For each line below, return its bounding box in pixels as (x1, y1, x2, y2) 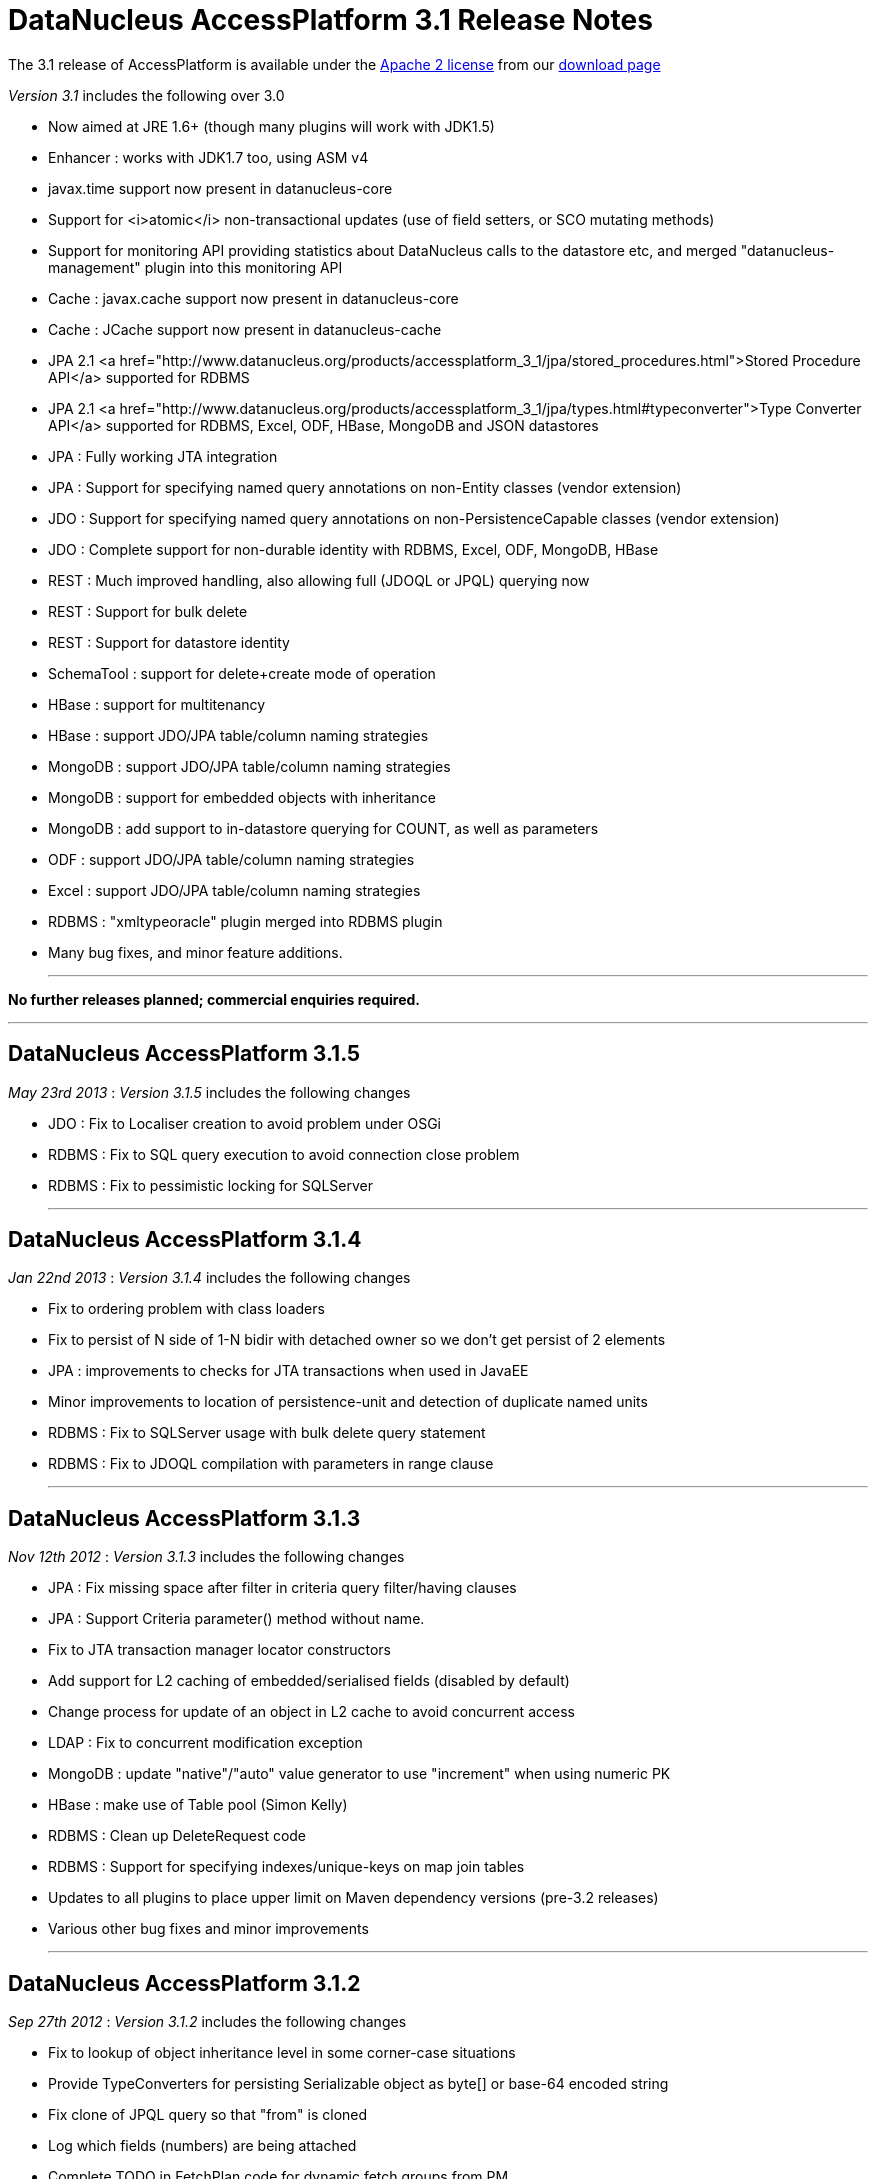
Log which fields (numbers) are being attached (48, 2137, 357, 2155)
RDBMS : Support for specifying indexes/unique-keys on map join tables (48, 1858, 525, 1876)
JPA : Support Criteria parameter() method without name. (48, 1610, 425, 1628)
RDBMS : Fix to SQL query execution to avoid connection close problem (48, 1145, 520, 1163)
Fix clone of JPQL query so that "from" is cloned (48, 2106, 368, 2124)
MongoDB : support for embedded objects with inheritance (48, 788, 436, 806)
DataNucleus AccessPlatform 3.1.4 (8, 1227, 362, 1253)
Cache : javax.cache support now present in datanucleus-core (48, 289, 459, 307)
